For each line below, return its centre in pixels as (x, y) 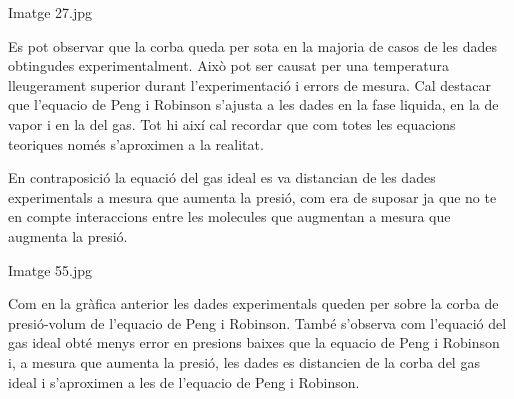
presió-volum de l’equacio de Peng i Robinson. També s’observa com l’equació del (257, 322)
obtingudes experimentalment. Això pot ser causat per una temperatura (229, 65)
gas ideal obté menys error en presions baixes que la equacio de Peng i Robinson (254, 342)
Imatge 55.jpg (50, 269)
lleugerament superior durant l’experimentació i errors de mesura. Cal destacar (249, 84)
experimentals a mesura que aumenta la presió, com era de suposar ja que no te (252, 196)
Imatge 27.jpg (50, 12)
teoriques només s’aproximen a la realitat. (136, 143)
